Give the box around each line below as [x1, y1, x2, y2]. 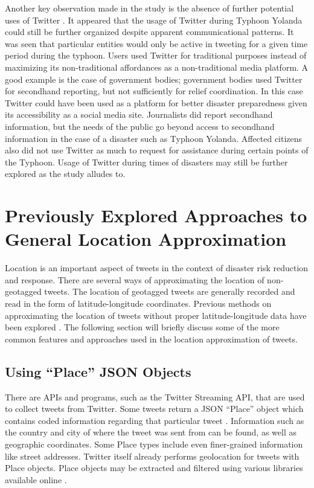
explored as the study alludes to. [5, 167, 126, 180]
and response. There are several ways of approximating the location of [5, 273, 264, 286]
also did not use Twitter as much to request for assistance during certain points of [5, 144, 309, 156]
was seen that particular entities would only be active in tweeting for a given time [5, 37, 308, 50]
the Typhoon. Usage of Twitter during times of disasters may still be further [5, 155, 288, 168]
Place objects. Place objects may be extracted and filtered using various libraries [5, 461, 303, 474]
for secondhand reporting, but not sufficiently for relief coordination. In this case [5, 85, 303, 97]
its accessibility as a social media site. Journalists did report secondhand [5, 108, 273, 121]
